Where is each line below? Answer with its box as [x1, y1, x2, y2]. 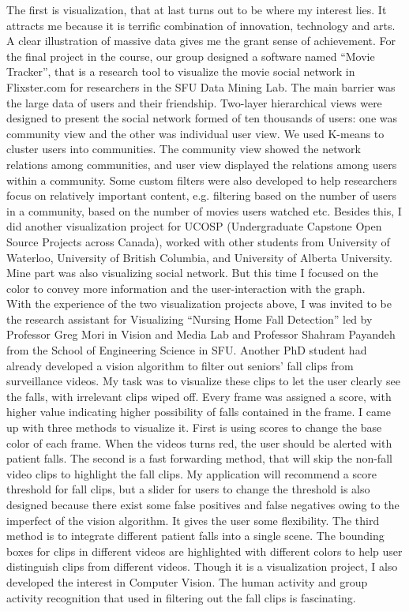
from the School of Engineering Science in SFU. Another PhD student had [6, 342, 367, 358]
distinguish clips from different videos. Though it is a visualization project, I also [6, 558, 398, 575]
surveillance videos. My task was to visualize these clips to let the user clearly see [6, 373, 400, 389]
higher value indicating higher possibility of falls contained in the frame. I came [6, 403, 391, 420]
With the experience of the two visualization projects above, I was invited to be [6, 295, 392, 312]
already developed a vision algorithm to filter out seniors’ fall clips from [6, 357, 354, 373]
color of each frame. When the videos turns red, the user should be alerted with [6, 434, 392, 451]
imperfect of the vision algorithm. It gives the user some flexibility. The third [6, 512, 380, 528]
